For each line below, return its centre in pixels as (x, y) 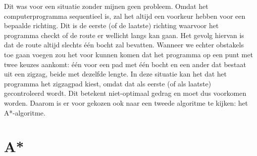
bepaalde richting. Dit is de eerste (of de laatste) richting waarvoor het (111, 25)
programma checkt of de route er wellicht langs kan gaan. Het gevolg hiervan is (124, 35)
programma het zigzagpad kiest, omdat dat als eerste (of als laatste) (108, 83)
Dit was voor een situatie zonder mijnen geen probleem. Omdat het (106, 6)
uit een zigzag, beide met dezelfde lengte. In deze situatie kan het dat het (115, 74)
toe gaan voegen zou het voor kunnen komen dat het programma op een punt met (128, 54)
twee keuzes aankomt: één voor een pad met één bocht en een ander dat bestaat (125, 64)
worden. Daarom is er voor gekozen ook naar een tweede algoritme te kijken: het (126, 102)
